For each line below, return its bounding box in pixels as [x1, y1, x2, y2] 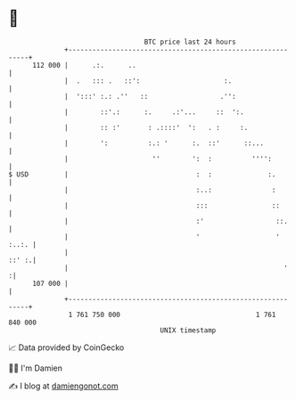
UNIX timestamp [160, 325, 217, 335]
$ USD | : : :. [8, 169, 276, 179]
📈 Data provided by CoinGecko [8, 342, 125, 353]
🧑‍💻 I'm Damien [8, 363, 63, 373]
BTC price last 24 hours [144, 37, 237, 46]
